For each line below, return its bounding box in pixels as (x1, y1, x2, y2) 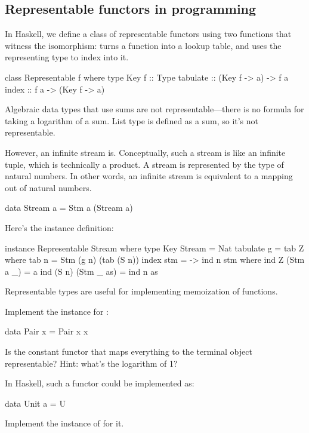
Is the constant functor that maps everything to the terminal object (5, 345, 252, 358)
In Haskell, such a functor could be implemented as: (5, 377, 194, 389)
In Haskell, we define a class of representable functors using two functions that (5, 27, 292, 40)
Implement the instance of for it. (5, 417, 124, 429)
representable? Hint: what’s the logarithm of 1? (5, 357, 178, 369)
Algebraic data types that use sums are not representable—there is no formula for (5, 103, 304, 115)
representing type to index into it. (5, 51, 129, 63)
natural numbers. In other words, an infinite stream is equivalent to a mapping (5, 170, 293, 182)
